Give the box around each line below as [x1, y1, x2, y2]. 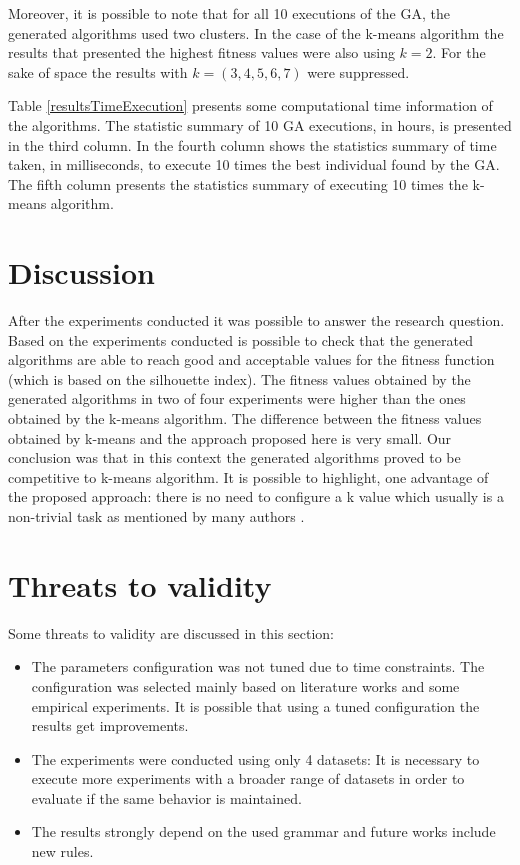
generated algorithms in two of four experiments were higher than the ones [8, 388, 466, 409]
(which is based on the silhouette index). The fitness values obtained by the [8, 368, 471, 389]
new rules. [31, 841, 94, 862]
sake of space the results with [8, 61, 188, 82]
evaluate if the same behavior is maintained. [31, 787, 302, 808]
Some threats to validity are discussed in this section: [8, 622, 335, 643]
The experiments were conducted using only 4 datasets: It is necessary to [31, 748, 480, 769]
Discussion [8, 252, 155, 293]
